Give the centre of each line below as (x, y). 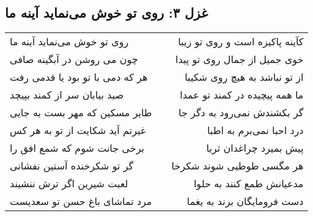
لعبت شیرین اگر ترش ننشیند (69, 184)
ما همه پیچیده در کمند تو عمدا (242, 95)
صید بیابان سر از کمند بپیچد (67, 95)
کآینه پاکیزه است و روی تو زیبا (241, 42)
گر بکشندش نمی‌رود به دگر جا (241, 113)
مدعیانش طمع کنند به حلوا (249, 184)
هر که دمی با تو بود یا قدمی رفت (79, 77)
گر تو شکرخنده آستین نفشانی (72, 166)
